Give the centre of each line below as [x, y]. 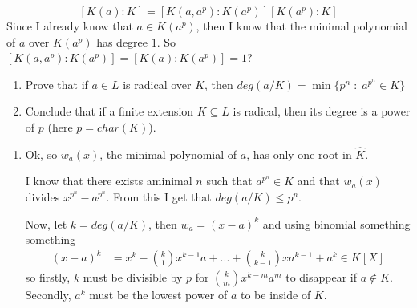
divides [43, 196]
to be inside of [276, 295]
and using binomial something [336, 223]
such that [229, 181]
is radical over [157, 84]
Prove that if [57, 84]
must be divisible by [133, 277]
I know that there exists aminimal [109, 181]
